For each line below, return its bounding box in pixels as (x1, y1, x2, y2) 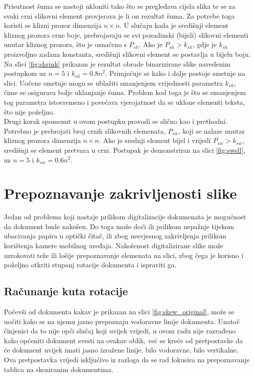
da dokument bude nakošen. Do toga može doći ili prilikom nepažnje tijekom (4, 221, 234, 231)
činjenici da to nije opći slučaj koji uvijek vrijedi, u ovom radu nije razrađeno (4, 326, 236, 336)
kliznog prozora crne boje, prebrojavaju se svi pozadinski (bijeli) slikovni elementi (4, 29, 249, 40)
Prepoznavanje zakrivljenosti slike (4, 183, 237, 203)
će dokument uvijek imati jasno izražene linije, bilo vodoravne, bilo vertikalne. (4, 345, 238, 355)
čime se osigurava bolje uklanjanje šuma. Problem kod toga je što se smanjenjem (4, 87, 246, 97)
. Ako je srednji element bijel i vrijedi (99, 135, 211, 145)
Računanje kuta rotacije (4, 283, 128, 299)
